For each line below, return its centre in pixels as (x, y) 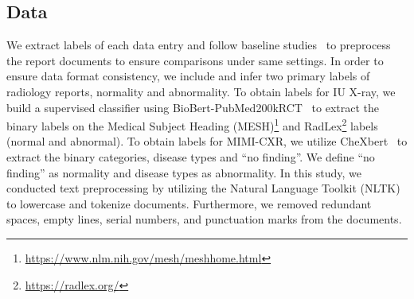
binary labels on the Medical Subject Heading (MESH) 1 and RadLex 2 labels (192, 124)
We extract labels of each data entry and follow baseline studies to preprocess (199, 45)
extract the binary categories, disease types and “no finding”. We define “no (191, 157)
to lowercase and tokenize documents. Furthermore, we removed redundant (189, 203)
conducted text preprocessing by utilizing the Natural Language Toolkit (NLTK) (203, 188)
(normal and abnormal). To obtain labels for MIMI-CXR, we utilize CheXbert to (207, 141)
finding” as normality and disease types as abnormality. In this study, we (184, 172)
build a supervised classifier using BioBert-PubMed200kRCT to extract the (193, 107)
